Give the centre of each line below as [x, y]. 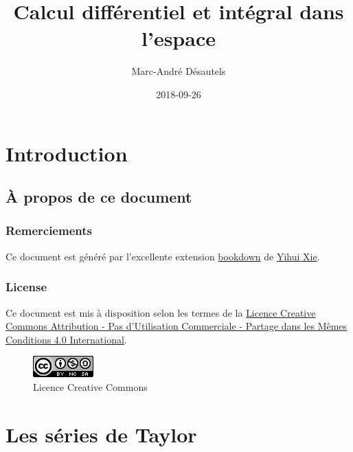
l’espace [179, 38]
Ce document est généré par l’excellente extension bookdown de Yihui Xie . [163, 256]
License [26, 287]
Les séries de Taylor [101, 434]
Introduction [67, 153]
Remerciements [49, 230]
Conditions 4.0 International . [66, 339]
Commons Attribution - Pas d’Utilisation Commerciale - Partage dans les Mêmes [176, 326]
